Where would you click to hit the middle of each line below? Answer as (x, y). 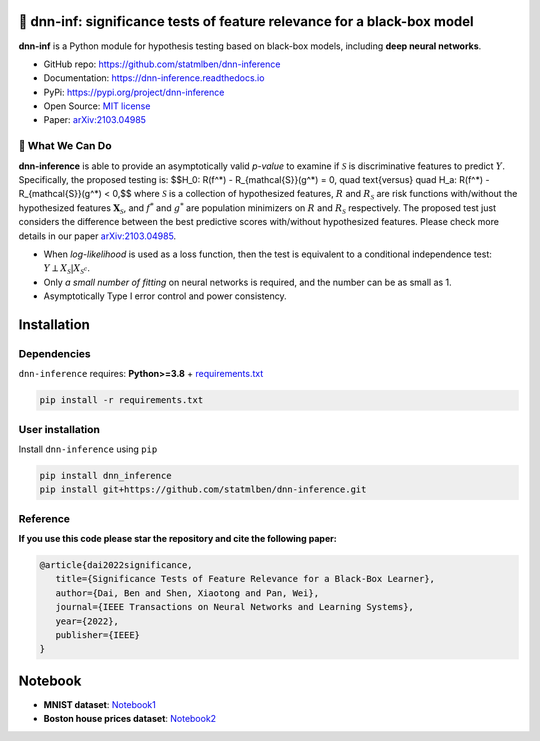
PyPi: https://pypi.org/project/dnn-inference (134, 92)
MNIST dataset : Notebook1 (100, 704)
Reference (44, 518)
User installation (59, 429)
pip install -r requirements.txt (121, 400)
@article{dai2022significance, (116, 565)
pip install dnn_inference (105, 475)
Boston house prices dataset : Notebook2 (130, 719)
